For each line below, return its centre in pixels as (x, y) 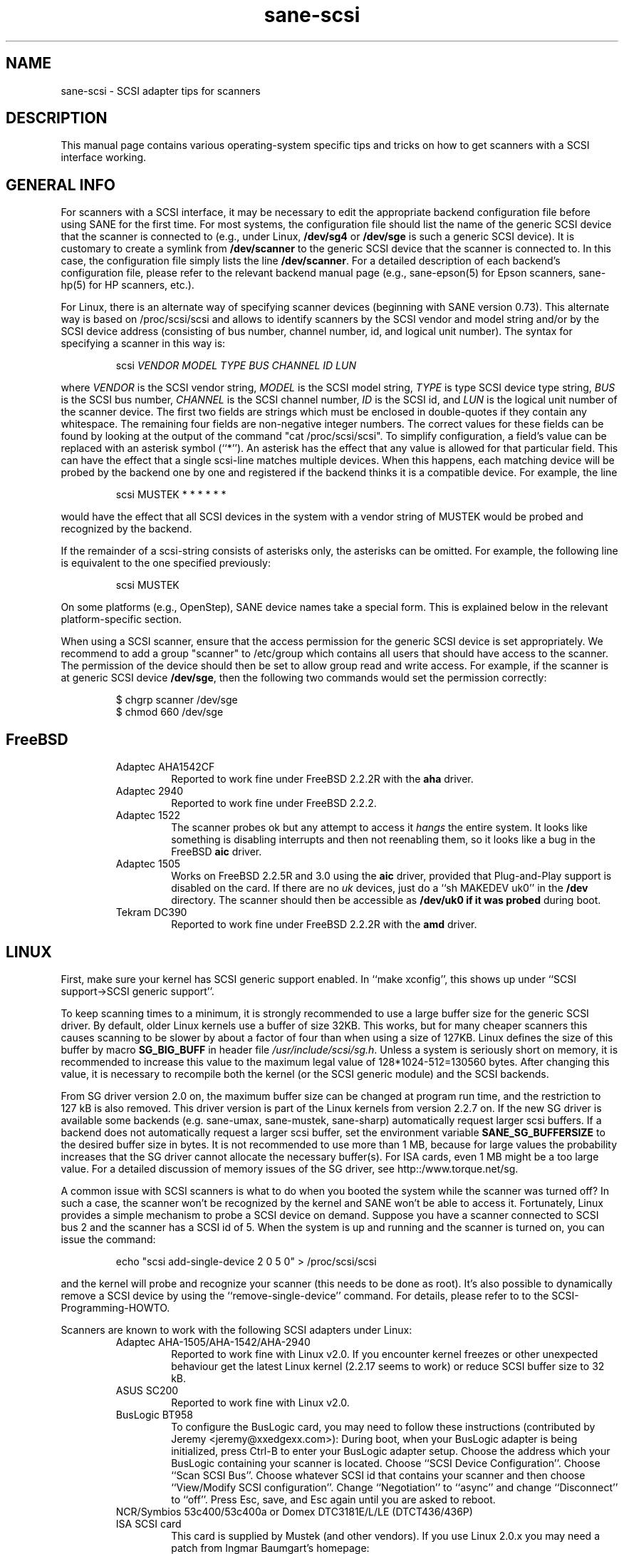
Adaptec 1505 (148, 864)
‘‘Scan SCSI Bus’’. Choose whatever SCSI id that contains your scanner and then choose (378, 1475)
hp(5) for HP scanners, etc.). (128, 285)
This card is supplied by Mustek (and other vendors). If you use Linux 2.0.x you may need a (385, 1535)
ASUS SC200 (147, 1390)
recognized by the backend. (126, 529)
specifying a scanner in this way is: (143, 344)
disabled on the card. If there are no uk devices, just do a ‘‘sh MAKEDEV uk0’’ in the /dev (380, 888)
